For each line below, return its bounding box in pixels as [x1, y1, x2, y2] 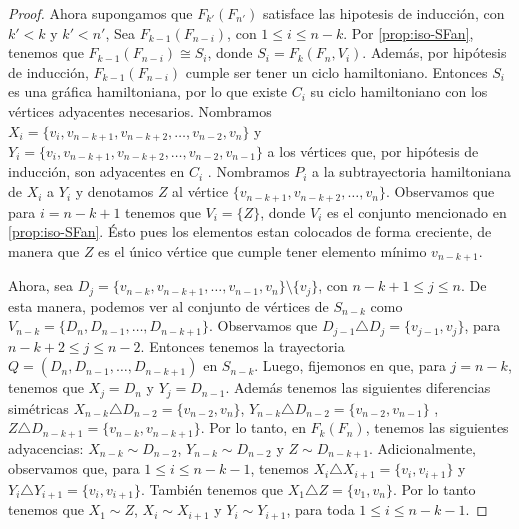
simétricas [8, 397, 69, 418]
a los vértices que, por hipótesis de [267, 141, 479, 162]
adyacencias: [8, 437, 84, 458]
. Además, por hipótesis [362, 42, 507, 63]
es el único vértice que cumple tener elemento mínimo [98, 240, 427, 261]
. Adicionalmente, [369, 437, 477, 458]
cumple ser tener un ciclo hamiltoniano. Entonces [185, 61, 488, 82]
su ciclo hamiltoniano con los [310, 81, 488, 102]
